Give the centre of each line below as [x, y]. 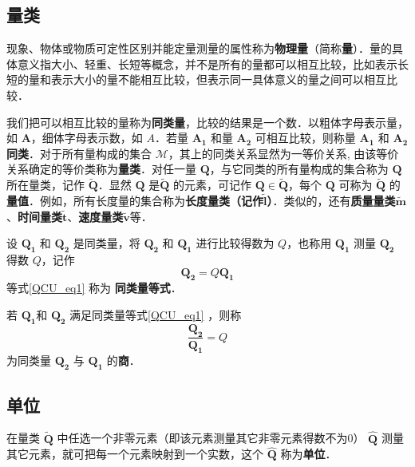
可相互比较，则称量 [305, 138]
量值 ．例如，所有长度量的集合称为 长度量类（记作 [135, 200]
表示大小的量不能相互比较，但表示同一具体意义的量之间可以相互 [218, 79]
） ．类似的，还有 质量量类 [331, 200]
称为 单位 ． [308, 454]
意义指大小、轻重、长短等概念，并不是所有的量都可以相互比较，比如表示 [207, 63]
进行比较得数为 [235, 243]
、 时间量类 [34, 216]
